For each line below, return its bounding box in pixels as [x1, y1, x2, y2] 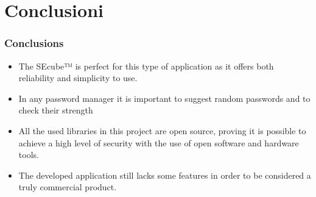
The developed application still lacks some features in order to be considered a [18, 168, 311, 181]
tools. [18, 148, 39, 161]
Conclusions [4, 35, 64, 51]
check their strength [18, 104, 93, 116]
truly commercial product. [18, 181, 117, 193]
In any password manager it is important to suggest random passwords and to [18, 91, 311, 104]
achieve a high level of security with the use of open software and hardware [18, 136, 299, 149]
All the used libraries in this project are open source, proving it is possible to [18, 124, 306, 137]
